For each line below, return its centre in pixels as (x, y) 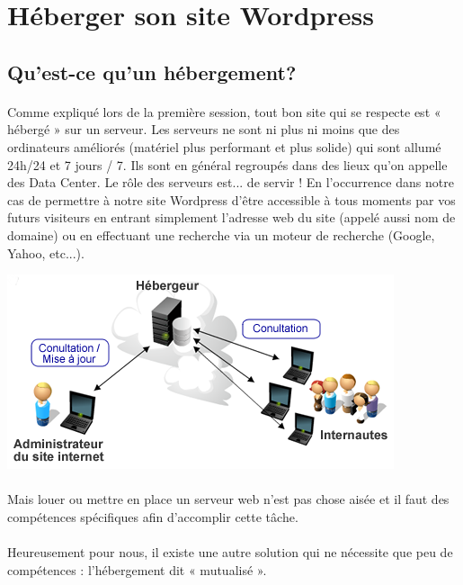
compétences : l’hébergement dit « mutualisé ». (137, 569)
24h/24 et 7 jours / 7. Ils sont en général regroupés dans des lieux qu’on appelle (227, 164)
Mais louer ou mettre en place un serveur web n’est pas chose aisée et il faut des (228, 499)
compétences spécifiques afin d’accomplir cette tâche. (153, 516)
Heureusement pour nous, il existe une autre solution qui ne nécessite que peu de (230, 552)
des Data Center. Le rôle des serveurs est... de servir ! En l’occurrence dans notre (231, 182)
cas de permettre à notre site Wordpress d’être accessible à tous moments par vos (231, 199)
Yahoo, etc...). (46, 252)
